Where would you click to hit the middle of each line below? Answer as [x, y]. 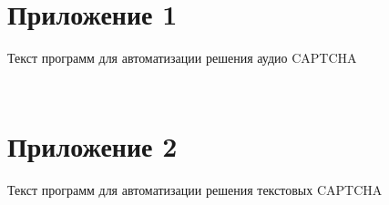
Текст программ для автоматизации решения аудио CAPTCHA [182, 58]
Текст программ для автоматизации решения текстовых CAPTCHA [195, 189]
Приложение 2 [92, 145]
